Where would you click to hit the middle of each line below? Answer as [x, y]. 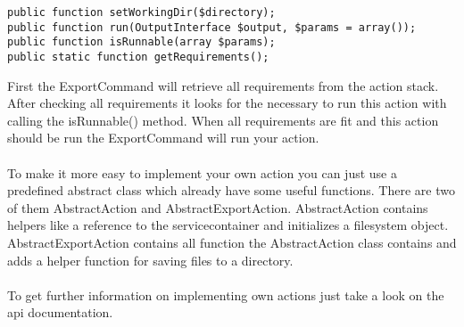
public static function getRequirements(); [138, 57]
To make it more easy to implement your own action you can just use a [202, 172]
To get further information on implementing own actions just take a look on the [226, 294]
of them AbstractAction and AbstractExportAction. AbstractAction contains [218, 207]
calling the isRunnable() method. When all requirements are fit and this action [223, 120]
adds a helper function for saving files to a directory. [150, 260]
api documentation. [60, 312]
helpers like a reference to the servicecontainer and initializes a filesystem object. [228, 225]
